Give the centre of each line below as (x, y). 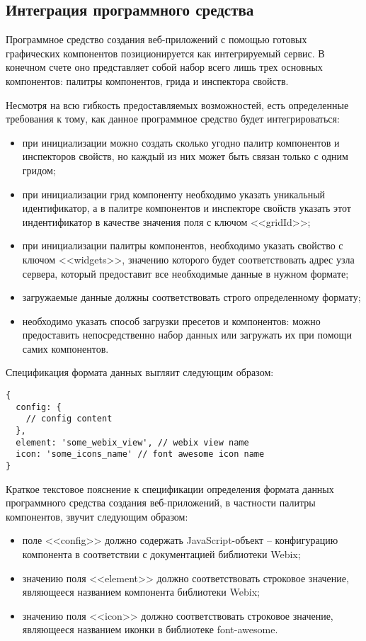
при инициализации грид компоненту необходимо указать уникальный (174, 194)
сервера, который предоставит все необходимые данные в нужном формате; (185, 273)
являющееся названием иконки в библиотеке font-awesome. (150, 629)
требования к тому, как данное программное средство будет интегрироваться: (173, 119)
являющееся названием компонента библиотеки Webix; (141, 592)
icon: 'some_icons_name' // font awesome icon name (140, 454)
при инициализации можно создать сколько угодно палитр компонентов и (181, 142)
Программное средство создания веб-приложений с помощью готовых (156, 39)
